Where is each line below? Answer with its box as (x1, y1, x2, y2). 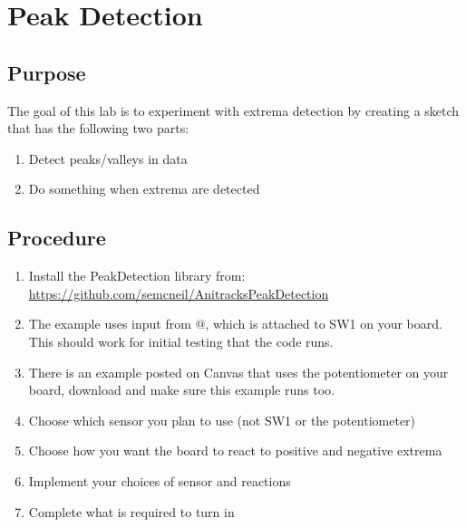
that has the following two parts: (7, 119, 189, 138)
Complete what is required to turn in (28, 502, 235, 521)
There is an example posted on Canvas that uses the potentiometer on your (28, 362, 449, 381)
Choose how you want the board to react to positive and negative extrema (28, 441, 442, 460)
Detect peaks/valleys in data (28, 149, 188, 168)
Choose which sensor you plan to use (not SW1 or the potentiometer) (28, 410, 416, 429)
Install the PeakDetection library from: (28, 266, 246, 285)
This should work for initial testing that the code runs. (28, 331, 334, 350)
